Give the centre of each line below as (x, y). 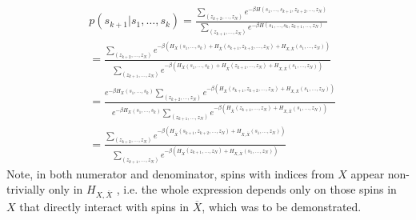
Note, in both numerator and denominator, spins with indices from (170, 173)
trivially (26, 189)
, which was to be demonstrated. (282, 206)
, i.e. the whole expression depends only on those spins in (256, 189)
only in (66, 189)
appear (368, 173)
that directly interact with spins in (104, 206)
